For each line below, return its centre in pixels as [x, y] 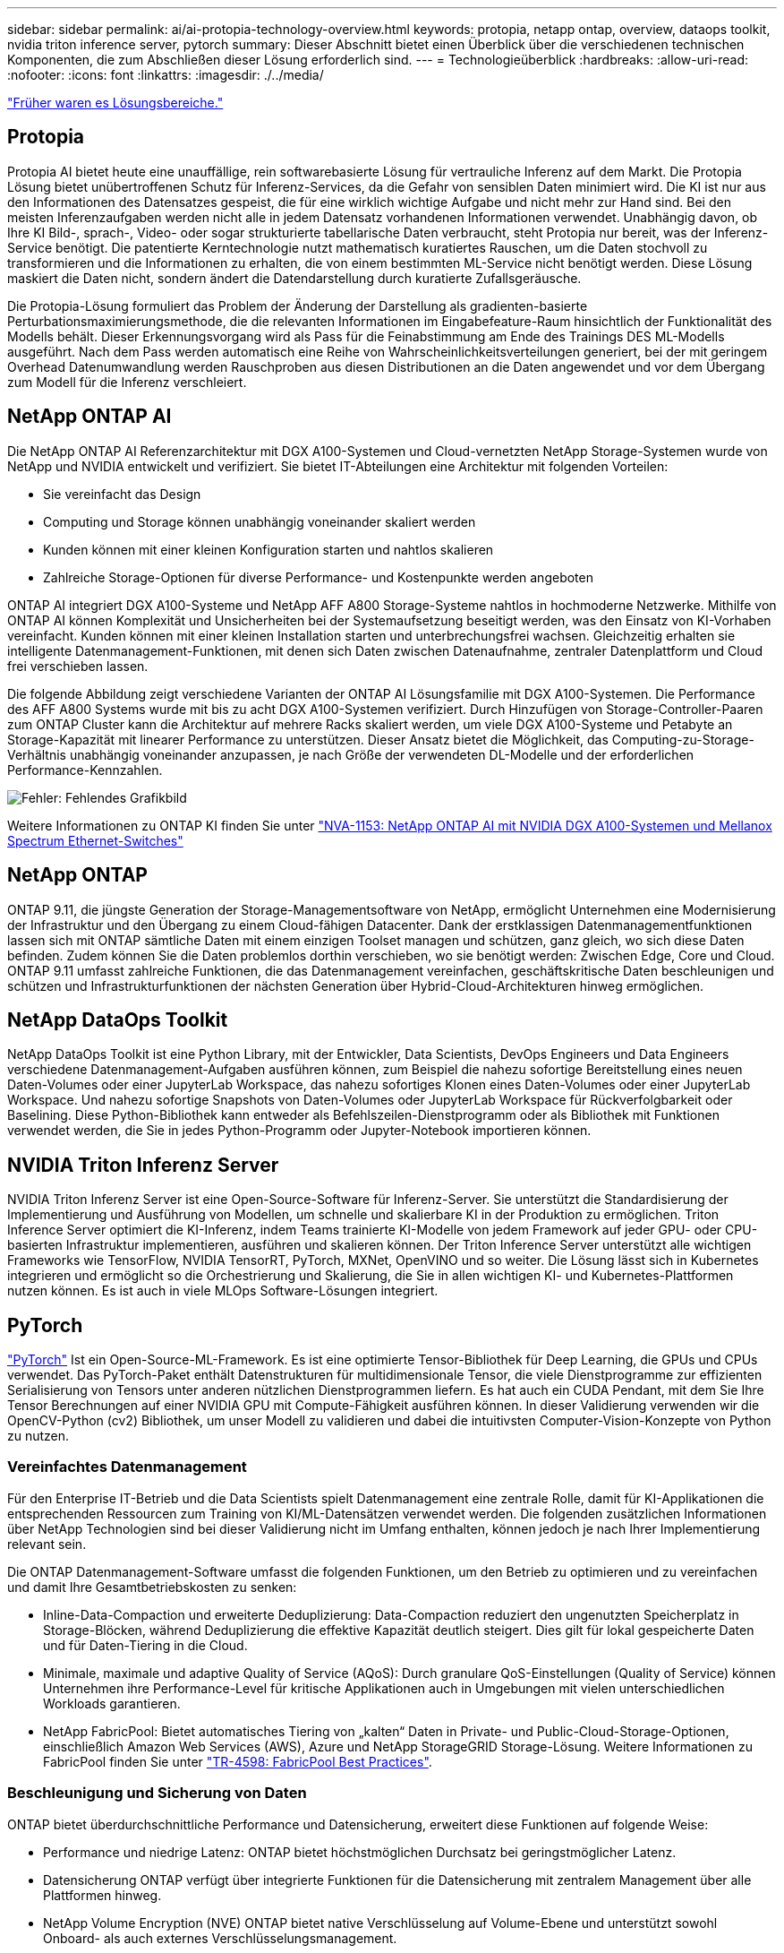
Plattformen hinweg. [102, 1895]
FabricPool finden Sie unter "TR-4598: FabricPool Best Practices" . [238, 1761]
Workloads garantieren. [112, 1703]
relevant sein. [47, 1544]
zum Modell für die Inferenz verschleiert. [127, 382]
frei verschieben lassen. [78, 666]
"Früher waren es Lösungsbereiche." [115, 103]
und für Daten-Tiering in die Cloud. [145, 1645]
